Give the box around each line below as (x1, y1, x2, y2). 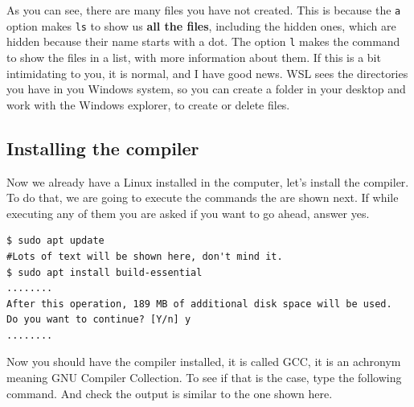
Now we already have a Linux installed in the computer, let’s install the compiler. (6, 173, 409, 190)
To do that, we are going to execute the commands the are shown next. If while (6, 189, 399, 206)
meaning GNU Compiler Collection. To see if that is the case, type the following (6, 369, 402, 386)
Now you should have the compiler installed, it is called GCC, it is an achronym (6, 353, 401, 370)
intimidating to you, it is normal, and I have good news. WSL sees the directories (6, 64, 408, 81)
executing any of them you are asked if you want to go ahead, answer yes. (6, 204, 370, 221)
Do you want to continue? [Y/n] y (6, 314, 191, 326)
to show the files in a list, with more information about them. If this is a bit (6, 48, 381, 65)
